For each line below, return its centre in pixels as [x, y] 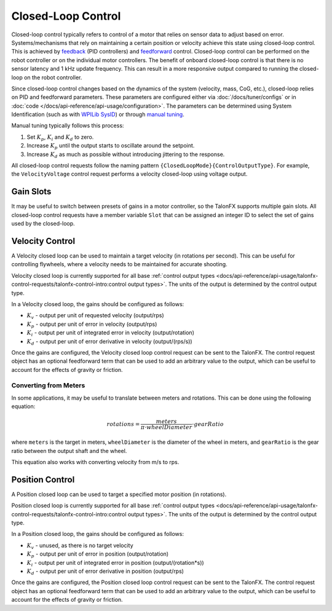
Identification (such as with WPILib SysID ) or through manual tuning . [98, 114]
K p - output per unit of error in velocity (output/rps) [92, 325]
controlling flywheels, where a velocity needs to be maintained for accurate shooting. [119, 264]
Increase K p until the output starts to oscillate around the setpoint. [111, 146]
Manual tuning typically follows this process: [68, 125]
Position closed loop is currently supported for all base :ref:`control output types [113, 506]
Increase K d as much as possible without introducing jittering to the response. [126, 155]
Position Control [43, 479]
